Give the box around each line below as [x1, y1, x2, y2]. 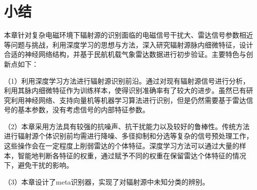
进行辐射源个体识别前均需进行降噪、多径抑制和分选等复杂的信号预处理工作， [4, 131, 253, 141]
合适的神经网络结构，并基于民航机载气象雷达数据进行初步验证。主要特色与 [4, 49, 246, 59]
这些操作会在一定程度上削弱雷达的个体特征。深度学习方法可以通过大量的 [4, 141, 239, 151]
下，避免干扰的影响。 [4, 160, 73, 170]
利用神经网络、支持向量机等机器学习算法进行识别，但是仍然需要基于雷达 [10, 95, 246, 105]
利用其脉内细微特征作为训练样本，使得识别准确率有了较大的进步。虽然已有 [4, 85, 246, 95]
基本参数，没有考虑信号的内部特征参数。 [17, 104, 149, 115]
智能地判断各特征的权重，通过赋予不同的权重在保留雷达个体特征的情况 [17, 150, 246, 160]
